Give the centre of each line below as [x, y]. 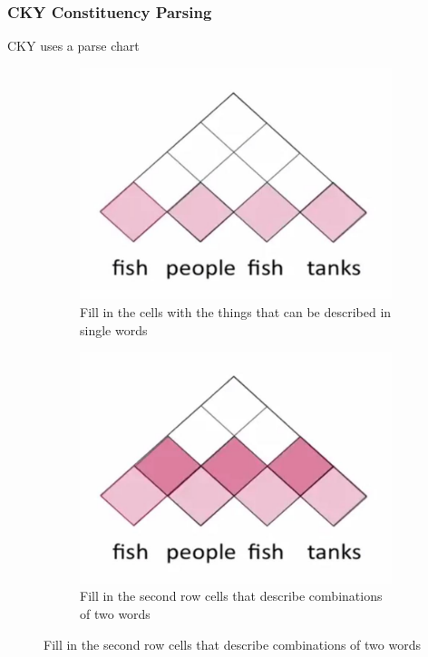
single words [114, 329]
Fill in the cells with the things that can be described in [236, 311]
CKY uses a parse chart [73, 46]
